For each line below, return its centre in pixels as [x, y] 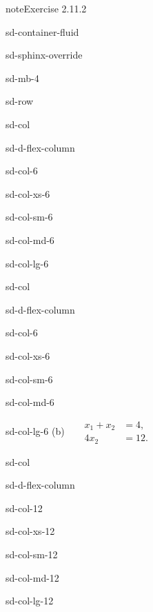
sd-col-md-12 [32, 577]
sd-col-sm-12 [32, 554]
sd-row [20, 101]
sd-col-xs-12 [30, 531]
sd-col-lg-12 [30, 601]
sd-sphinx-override [44, 55]
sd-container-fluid [42, 31]
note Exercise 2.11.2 [46, 8]
